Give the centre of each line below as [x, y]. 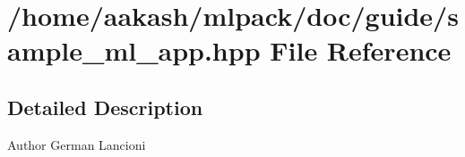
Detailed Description [105, 107]
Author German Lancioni [77, 144]
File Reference [361, 50]
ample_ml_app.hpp [134, 50]
